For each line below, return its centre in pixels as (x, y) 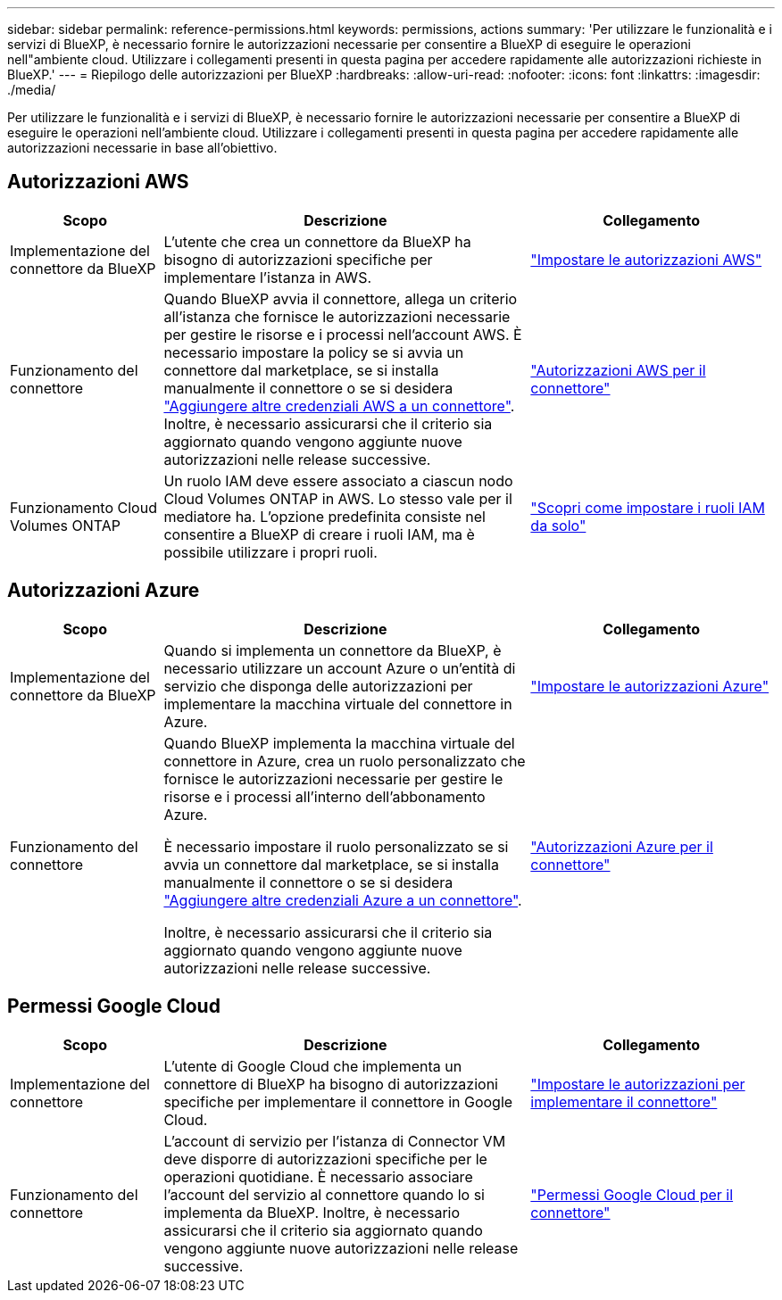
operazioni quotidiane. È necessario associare (318, 1176)
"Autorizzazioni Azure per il (622, 846)
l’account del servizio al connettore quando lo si (324, 1194)
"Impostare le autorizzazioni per (638, 1084)
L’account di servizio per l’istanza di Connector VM (335, 1141)
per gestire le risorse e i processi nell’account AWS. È (343, 334)
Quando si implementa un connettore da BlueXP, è (333, 650)
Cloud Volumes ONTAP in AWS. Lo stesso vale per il (338, 498)
